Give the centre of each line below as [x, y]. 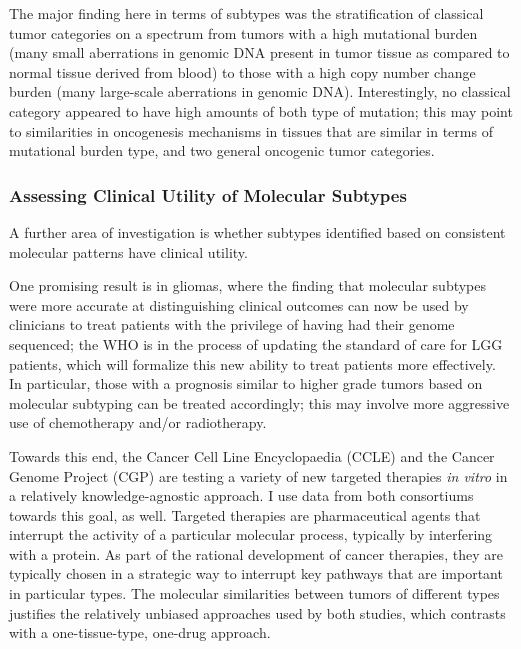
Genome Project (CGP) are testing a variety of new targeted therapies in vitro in [258, 475]
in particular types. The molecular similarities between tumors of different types [254, 593]
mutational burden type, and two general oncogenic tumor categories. [222, 150]
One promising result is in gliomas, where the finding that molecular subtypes [248, 285]
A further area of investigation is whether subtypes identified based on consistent [257, 231]
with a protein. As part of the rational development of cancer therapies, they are [256, 553]
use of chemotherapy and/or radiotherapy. [138, 422]
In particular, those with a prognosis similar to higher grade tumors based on [246, 383]
